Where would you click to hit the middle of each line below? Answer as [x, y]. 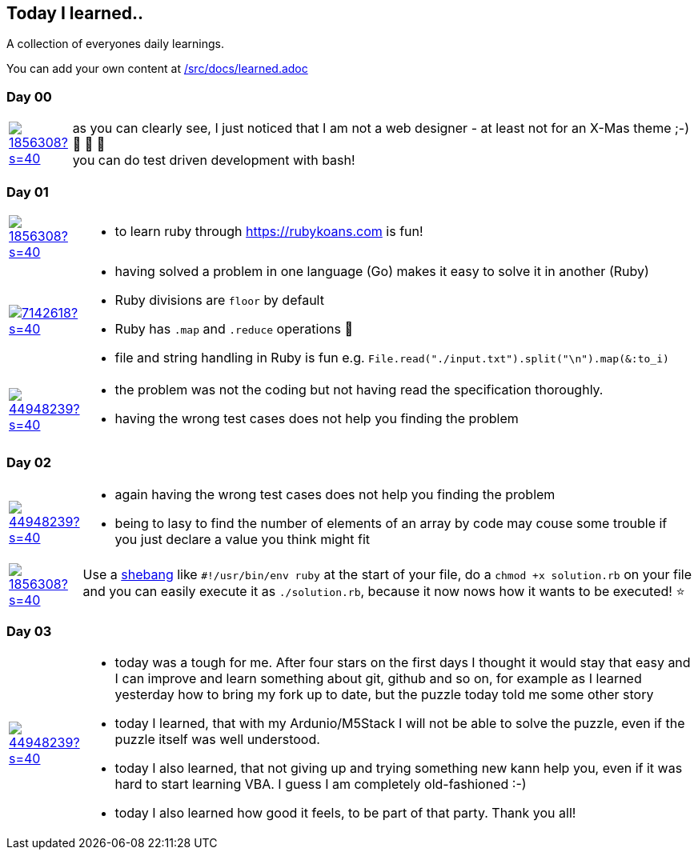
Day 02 [29, 463]
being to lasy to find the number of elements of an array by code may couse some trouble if [391, 523]
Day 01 [28, 192]
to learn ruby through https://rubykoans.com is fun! [269, 231]
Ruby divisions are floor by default [219, 300]
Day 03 [29, 632]
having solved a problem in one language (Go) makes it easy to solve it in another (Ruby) [382, 271]
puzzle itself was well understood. [217, 740]
